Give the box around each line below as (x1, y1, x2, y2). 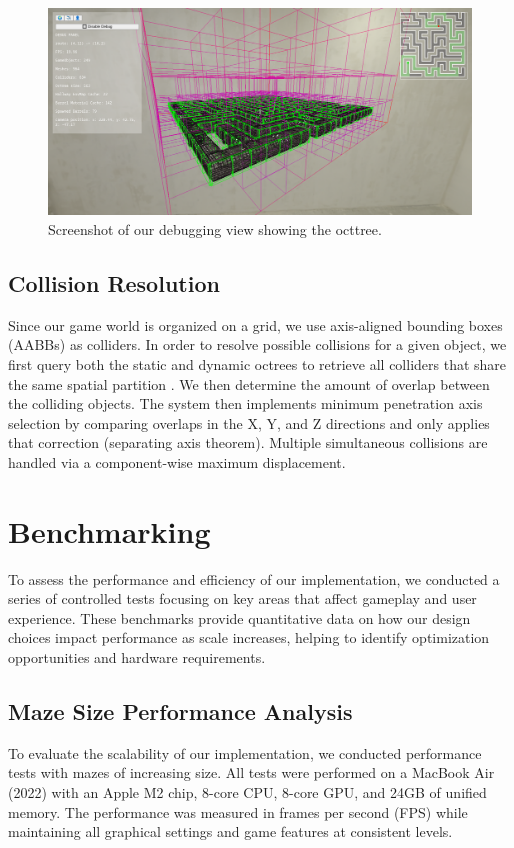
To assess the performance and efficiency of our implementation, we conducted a (8, 568, 500, 589)
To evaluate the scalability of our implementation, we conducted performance (8, 742, 482, 763)
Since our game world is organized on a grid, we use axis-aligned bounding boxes (8, 314, 503, 335)
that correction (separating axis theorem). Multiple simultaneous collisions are (8, 432, 488, 453)
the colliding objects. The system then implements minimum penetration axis (8, 393, 483, 414)
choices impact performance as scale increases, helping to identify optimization (8, 627, 490, 648)
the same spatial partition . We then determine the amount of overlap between (8, 373, 490, 394)
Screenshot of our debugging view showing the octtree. (48, 219, 382, 240)
